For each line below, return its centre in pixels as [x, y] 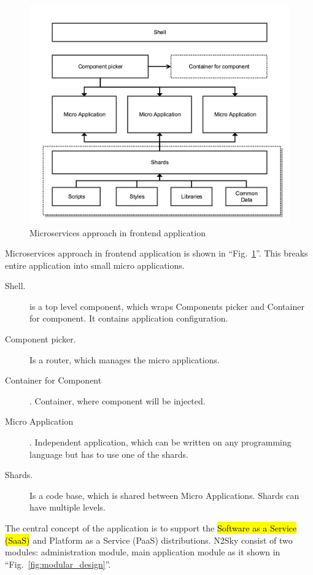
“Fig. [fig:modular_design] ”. [58, 564]
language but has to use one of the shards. [109, 454]
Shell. [15, 286]
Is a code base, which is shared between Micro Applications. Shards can [164, 495]
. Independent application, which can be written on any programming [160, 442]
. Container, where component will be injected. [118, 400]
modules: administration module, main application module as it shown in [143, 552]
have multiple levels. [68, 507]
